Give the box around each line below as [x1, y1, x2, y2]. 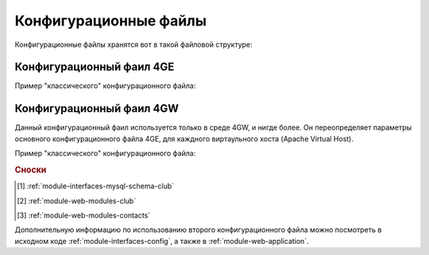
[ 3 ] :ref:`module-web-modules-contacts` [17, 211, 151, 220]
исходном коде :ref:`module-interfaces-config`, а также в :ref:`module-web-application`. [14, 236, 309, 245]
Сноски [14, 164, 47, 175]
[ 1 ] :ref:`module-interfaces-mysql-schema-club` [17, 181, 175, 191]
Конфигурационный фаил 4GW [14, 102, 179, 115]
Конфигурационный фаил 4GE [14, 60, 175, 74]
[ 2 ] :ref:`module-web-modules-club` [17, 195, 137, 206]
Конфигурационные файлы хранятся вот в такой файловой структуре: [14, 40, 253, 49]
